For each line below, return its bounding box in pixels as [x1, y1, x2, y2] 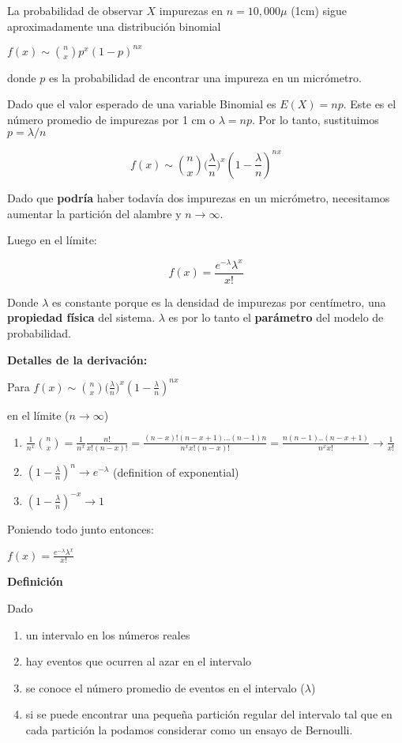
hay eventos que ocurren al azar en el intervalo [25, 653, 252, 669]
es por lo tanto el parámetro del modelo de [168, 309, 384, 326]
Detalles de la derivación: [7, 351, 148, 368]
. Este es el [343, 96, 396, 112]
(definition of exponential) [113, 463, 239, 480]
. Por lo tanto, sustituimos [252, 111, 379, 127]
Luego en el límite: [7, 232, 97, 248]
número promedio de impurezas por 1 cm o [7, 111, 216, 127]
